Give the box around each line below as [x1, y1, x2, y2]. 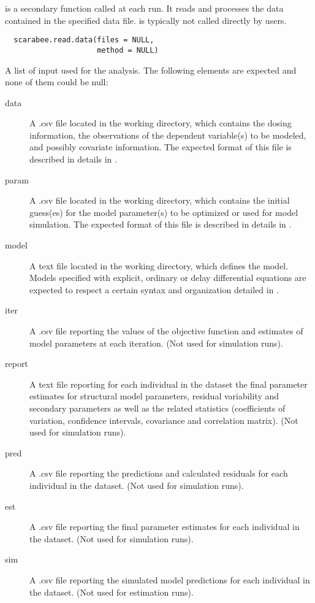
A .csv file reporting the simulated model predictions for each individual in [29, 573, 310, 586]
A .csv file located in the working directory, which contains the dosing [29, 117, 292, 129]
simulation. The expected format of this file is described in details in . [29, 218, 292, 231]
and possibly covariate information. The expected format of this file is [29, 140, 292, 153]
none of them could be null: [5, 75, 108, 88]
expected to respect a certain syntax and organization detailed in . [29, 283, 279, 296]
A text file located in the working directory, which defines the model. [29, 259, 289, 272]
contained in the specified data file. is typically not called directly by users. [5, 13, 287, 26]
